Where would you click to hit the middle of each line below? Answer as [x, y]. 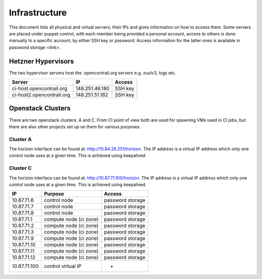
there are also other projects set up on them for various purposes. [75, 126]
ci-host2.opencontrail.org [41, 95]
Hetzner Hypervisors [41, 61]
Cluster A [20, 139]
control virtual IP [63, 266]
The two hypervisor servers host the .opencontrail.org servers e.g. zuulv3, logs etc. [93, 73]
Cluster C [20, 168]
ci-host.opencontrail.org [40, 89]
